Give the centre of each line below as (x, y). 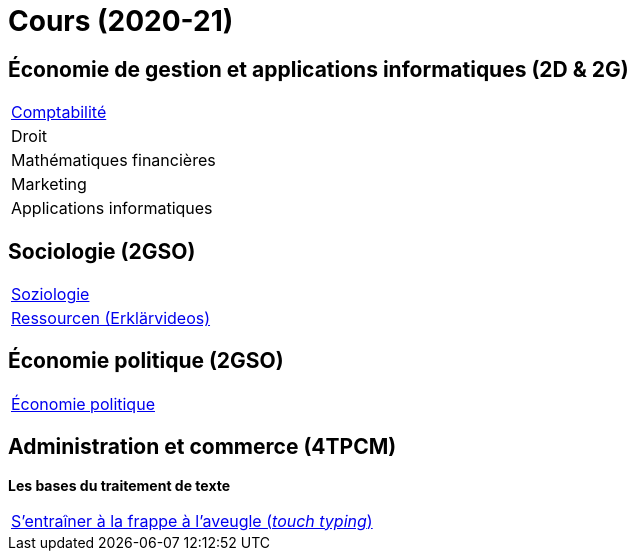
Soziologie (50, 294)
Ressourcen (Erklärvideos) (111, 318)
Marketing (49, 184)
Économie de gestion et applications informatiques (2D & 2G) (318, 69)
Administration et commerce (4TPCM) (202, 447)
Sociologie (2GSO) (102, 251)
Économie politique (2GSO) (146, 361)
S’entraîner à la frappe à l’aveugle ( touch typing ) (192, 520)
